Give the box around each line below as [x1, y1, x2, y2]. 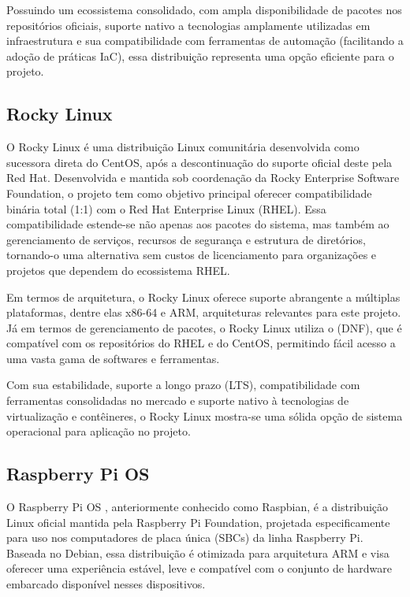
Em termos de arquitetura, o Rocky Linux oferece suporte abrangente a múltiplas [6, 288, 401, 305]
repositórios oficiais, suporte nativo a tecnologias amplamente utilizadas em [6, 17, 371, 33]
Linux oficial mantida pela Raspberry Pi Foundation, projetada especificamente [6, 514, 390, 530]
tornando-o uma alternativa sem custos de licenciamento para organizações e [6, 247, 377, 263]
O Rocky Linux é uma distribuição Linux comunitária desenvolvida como [6, 139, 360, 155]
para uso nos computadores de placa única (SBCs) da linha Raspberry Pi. [6, 529, 363, 546]
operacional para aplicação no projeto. [6, 423, 191, 439]
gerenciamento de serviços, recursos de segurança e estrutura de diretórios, [6, 231, 366, 247]
